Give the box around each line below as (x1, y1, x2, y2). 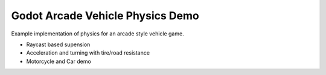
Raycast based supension (26, 41, 91, 48)
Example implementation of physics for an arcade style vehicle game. (11, 30, 184, 37)
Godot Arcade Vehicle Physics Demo (11, 9, 199, 22)
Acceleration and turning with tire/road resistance (26, 49, 150, 56)
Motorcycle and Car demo (26, 58, 92, 65)
